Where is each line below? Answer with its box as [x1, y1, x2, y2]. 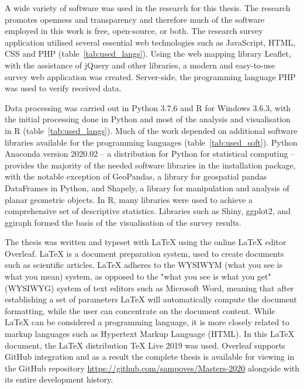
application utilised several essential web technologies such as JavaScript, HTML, [5, 36, 296, 48]
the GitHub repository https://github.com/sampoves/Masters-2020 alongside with [5, 362, 300, 374]
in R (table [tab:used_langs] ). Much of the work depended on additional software [5, 124, 298, 136]
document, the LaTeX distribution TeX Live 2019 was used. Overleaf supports [5, 339, 285, 351]
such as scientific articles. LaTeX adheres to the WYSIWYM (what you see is [5, 259, 283, 271]
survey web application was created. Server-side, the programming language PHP [5, 70, 296, 82]
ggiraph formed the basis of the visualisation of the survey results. [5, 216, 241, 228]
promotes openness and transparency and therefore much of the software [5, 13, 265, 25]
